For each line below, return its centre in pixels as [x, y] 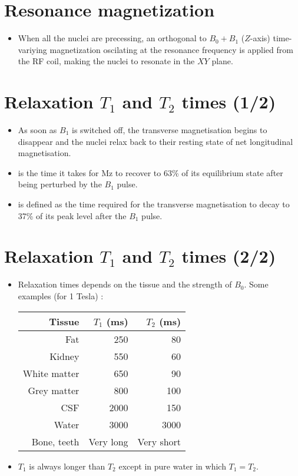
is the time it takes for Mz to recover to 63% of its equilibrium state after [150, 172]
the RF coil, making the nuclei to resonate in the [106, 61]
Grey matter [54, 390]
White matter [51, 373]
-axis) [260, 38]
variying [32, 49]
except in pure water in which [172, 466]
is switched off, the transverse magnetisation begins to [170, 130]
